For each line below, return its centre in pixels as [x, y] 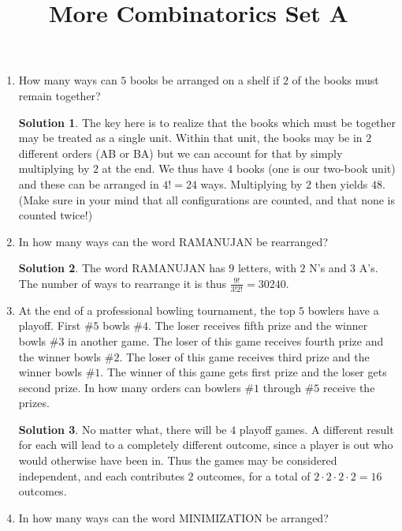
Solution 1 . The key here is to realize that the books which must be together [207, 122]
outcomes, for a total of [254, 475]
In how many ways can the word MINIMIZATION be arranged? [173, 517]
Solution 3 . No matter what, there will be [123, 429]
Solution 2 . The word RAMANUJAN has [122, 268]
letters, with [267, 268]
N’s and [328, 268]
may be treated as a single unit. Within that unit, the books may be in [190, 138]
